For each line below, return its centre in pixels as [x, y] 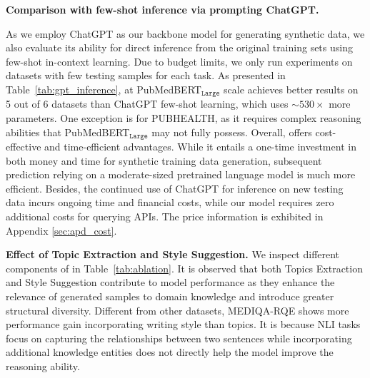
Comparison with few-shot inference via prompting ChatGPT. [162, 9]
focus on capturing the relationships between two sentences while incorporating [179, 338]
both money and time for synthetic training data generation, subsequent [164, 160]
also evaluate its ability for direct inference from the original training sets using [179, 47]
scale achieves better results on [291, 89]
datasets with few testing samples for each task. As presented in [146, 75]
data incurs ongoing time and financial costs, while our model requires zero [170, 202]
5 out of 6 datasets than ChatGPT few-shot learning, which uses [147, 104]
